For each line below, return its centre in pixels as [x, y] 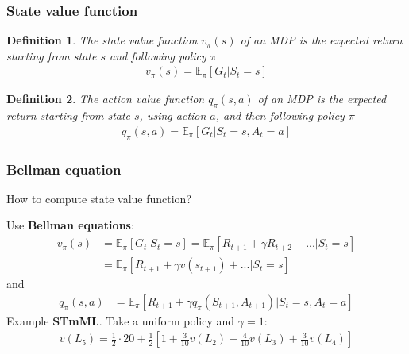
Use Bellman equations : [70, 225]
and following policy [158, 55]
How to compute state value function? [99, 198]
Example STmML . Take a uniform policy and [121, 320]
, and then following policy [280, 115]
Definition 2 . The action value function [106, 99]
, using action [173, 115]
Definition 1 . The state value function [102, 40]
